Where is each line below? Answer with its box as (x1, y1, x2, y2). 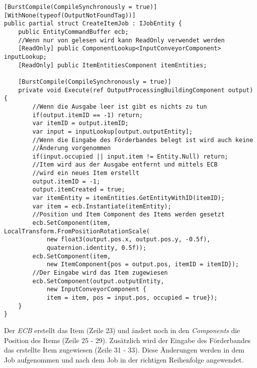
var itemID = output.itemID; (32, 120, 129, 127)
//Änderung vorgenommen (32, 145, 111, 152)
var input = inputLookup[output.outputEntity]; (32, 128, 193, 135)
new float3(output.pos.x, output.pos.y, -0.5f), (46, 236, 211, 243)
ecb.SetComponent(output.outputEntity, (32, 277, 165, 285)
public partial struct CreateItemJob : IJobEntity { (4, 20, 182, 27)
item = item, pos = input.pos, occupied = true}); (46, 294, 218, 301)
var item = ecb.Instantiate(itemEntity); (32, 202, 171, 210)
